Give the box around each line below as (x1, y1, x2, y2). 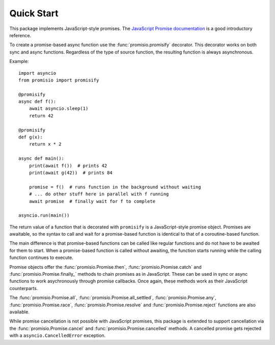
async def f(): (18, 99, 57, 104)
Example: (9, 59, 29, 65)
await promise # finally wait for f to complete (29, 198, 155, 204)
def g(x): (18, 134, 43, 140)
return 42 (29, 112, 53, 119)
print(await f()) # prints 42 (29, 163, 107, 168)
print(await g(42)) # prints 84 (29, 169, 113, 176)
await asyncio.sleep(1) (29, 106, 89, 111)
